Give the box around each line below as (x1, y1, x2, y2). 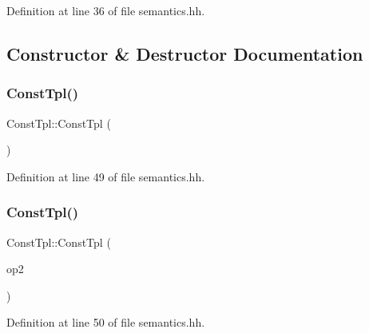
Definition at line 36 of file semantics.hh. (6, 2, 205, 18)
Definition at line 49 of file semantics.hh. (6, 168, 205, 184)
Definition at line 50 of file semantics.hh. (6, 314, 205, 331)
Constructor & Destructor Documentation (6, 41, 363, 65)
